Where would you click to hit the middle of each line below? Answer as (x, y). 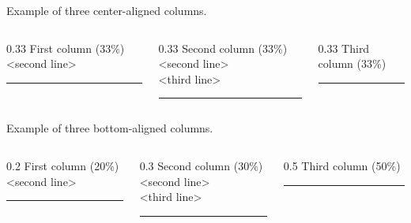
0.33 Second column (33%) (223, 48)
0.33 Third (344, 48)
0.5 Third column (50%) (342, 165)
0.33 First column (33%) (66, 48)
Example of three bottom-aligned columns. (110, 128)
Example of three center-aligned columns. (107, 10)
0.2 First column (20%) (63, 165)
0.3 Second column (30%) (201, 165)
